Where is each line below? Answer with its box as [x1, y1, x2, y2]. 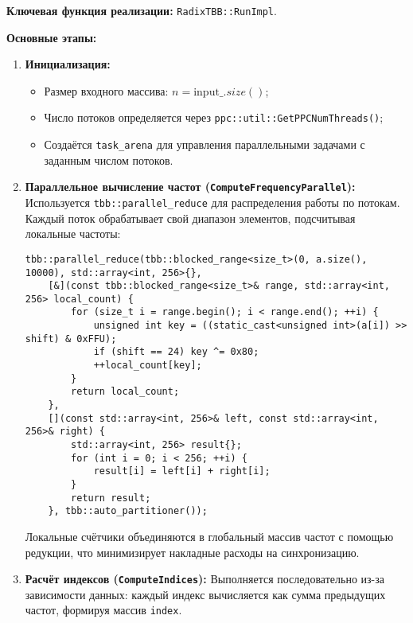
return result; [71, 492, 151, 504]
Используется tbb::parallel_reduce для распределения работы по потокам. [25, 194, 400, 210]
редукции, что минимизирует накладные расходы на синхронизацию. [25, 543, 360, 560]
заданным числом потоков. [44, 151, 173, 168]
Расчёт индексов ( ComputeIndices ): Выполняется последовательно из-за [25, 570, 385, 587]
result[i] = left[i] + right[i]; [93, 465, 271, 477]
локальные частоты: [25, 225, 121, 242]
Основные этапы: [6, 29, 97, 45]
